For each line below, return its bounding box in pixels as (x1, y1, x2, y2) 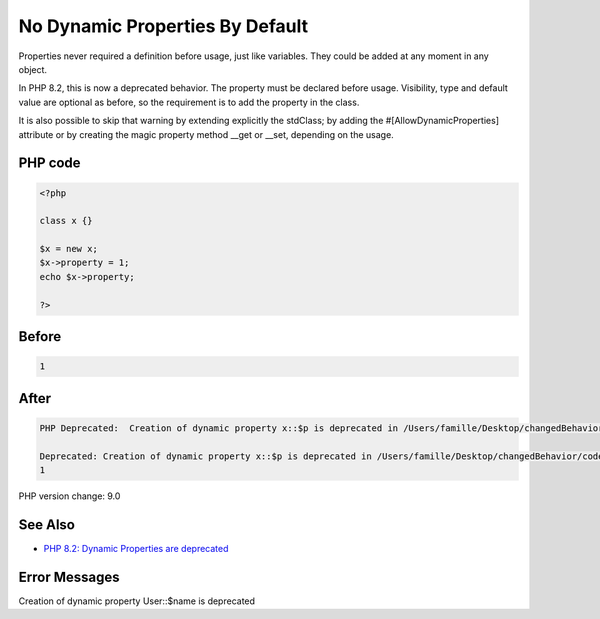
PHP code (18, 155, 81, 172)
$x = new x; (39, 243, 99, 255)
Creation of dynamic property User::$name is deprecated (18, 595, 255, 607)
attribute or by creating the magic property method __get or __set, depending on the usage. (18, 128, 394, 140)
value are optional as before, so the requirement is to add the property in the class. (18, 96, 360, 108)
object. (18, 63, 48, 75)
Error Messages (18, 568, 120, 585)
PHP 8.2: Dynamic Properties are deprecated (43, 542, 229, 554)
